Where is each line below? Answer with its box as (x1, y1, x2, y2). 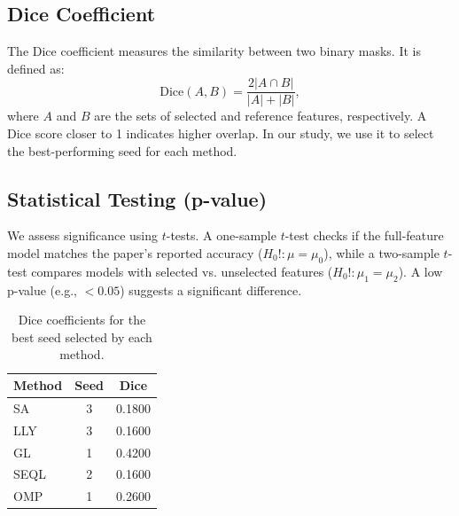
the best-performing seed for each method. (7, 141, 237, 160)
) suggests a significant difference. (120, 280, 302, 299)
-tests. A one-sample (166, 226, 276, 245)
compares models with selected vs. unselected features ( (31, 262, 333, 280)
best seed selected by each (12, 327, 152, 346)
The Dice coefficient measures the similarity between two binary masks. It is (7, 42, 421, 60)
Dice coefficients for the (18, 310, 146, 329)
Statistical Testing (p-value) (7, 184, 268, 212)
